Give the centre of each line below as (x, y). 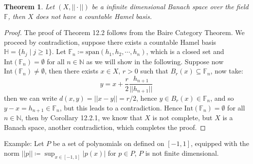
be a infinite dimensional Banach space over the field (170, 6)
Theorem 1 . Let (29, 6)
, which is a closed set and (185, 51)
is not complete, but (182, 117)
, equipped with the (220, 143)
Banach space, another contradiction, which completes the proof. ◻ (105, 127)
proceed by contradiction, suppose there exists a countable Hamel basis (110, 42)
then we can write (31, 98)
